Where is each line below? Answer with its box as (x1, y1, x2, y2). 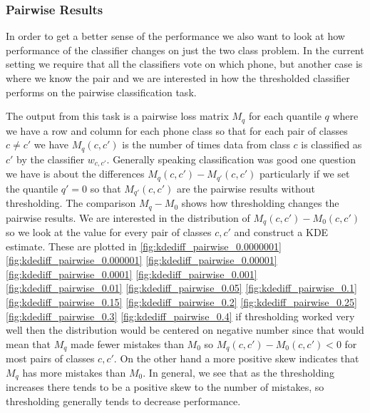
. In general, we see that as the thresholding (143, 364, 334, 379)
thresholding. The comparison (6, 195, 136, 210)
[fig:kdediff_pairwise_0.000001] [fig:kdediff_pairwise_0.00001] (6, 253, 277, 267)
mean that (6, 336, 51, 351)
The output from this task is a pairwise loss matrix (6, 108, 229, 123)
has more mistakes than (22, 364, 126, 379)
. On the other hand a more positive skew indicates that (113, 351, 359, 366)
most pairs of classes (6, 351, 95, 366)
